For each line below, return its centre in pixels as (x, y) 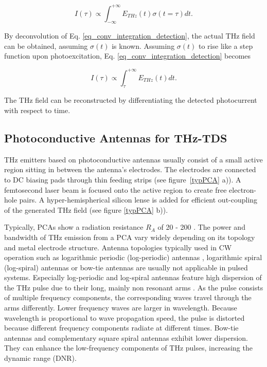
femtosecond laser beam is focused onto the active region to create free (115, 189)
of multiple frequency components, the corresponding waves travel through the (128, 297)
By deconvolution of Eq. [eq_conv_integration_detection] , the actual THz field (130, 36)
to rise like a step (226, 45)
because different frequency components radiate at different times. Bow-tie (121, 328)
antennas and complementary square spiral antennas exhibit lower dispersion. (126, 337)
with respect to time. (37, 110)
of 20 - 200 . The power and (201, 227)
